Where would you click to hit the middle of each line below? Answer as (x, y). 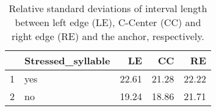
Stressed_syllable (67, 60)
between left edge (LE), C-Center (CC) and (108, 22)
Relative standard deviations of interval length (108, 8)
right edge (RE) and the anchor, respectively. (108, 36)
